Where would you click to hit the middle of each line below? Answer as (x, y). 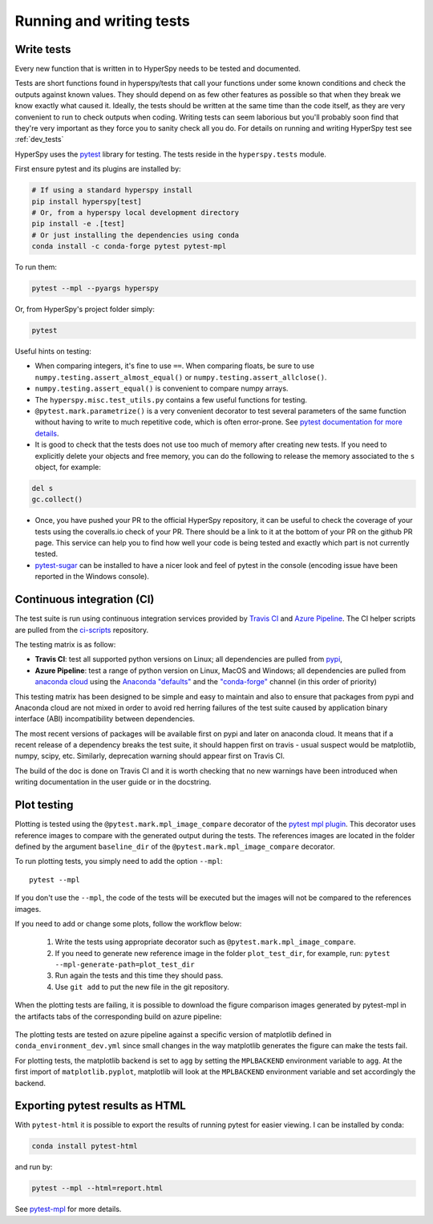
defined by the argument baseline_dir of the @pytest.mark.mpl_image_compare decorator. (175, 846)
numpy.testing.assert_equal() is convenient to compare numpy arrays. (162, 388)
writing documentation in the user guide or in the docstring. (113, 782)
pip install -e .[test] (79, 224)
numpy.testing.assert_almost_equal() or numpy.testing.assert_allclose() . (181, 377)
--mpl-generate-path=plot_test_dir (125, 965)
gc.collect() (57, 500)
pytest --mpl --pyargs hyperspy (95, 288)
